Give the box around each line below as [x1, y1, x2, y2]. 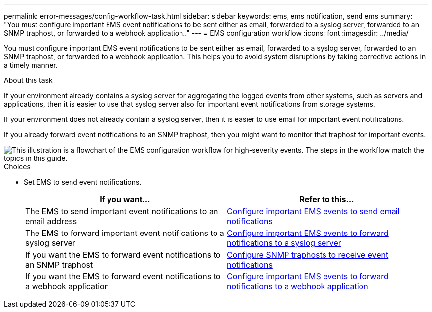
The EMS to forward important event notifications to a [25, 228, 224, 238]
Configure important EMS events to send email [227, 206, 400, 216]
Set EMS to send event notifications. [24, 178, 142, 186]
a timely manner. [4, 61, 58, 69]
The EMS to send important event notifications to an [25, 206, 218, 216]
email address [25, 216, 77, 226]
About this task [4, 76, 53, 84]
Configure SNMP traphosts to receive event [227, 250, 389, 260]
